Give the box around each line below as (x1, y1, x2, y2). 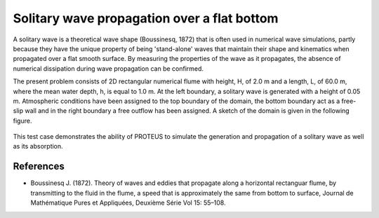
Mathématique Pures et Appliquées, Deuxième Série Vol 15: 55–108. (30, 198, 226, 207)
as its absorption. (13, 142, 63, 151)
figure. (13, 116, 32, 125)
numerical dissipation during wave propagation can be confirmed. (13, 64, 204, 73)
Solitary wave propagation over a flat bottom (13, 11, 279, 26)
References (13, 161, 65, 172)
